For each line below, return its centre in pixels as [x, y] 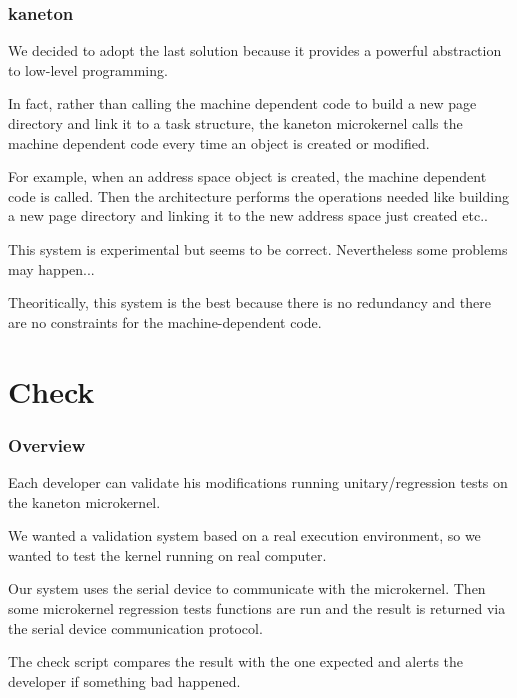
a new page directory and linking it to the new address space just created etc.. [248, 215]
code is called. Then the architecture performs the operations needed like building [258, 195]
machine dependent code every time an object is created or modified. [219, 142]
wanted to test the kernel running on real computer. [167, 554]
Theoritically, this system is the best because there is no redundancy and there [249, 302]
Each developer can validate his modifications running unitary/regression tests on [258, 481]
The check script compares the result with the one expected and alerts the [236, 661]
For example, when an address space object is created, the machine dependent [247, 176]
